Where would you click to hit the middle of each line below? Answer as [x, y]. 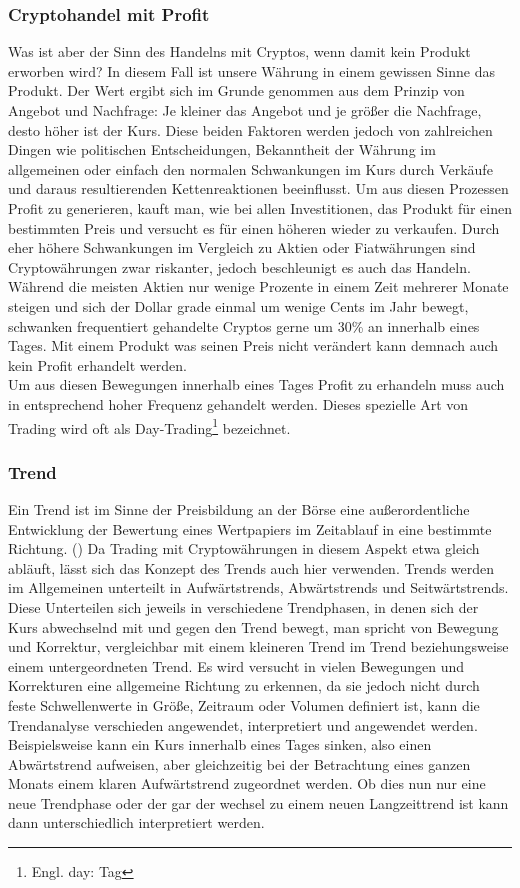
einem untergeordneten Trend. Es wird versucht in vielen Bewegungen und [236, 665]
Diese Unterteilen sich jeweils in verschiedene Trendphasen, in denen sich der [243, 606]
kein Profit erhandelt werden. [97, 364]
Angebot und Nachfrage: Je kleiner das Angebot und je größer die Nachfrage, [245, 110]
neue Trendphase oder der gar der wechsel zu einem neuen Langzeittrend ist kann [258, 802]
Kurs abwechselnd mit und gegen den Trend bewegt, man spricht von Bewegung [253, 626]
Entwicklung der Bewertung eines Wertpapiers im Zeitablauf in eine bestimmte [250, 528]
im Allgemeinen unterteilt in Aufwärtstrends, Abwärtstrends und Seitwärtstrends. [258, 587]
